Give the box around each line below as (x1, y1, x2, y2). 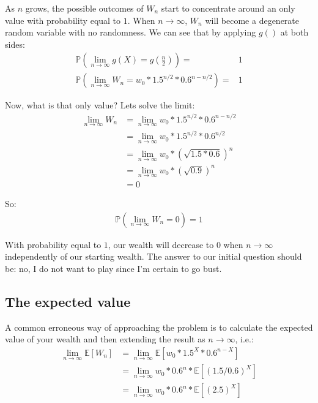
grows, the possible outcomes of (25, 2, 144, 14)
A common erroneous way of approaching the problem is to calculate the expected (5, 320, 313, 333)
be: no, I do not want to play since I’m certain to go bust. (5, 262, 222, 274)
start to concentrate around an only (161, 2, 295, 14)
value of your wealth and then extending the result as (5, 333, 205, 345)
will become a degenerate (205, 13, 300, 26)
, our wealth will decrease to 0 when (108, 238, 243, 250)
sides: (5, 37, 25, 50)
